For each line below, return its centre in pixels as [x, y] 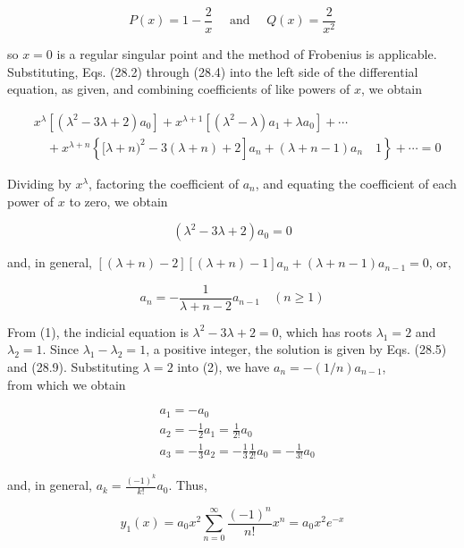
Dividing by [39, 183]
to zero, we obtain [118, 201]
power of [31, 201]
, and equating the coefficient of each [356, 183]
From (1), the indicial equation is [98, 331]
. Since [60, 349]
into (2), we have [224, 366]
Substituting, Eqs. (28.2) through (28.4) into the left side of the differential [213, 71]
